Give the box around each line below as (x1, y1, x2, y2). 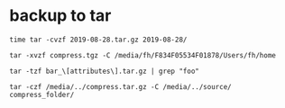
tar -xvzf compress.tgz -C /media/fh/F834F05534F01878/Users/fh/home (9, 50, 277, 59)
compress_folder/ (9, 90, 75, 99)
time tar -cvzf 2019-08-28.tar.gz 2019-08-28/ (9, 35, 188, 44)
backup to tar (9, 5, 112, 26)
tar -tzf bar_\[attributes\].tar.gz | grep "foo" (9, 67, 200, 76)
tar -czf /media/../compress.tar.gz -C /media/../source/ (9, 82, 232, 91)
